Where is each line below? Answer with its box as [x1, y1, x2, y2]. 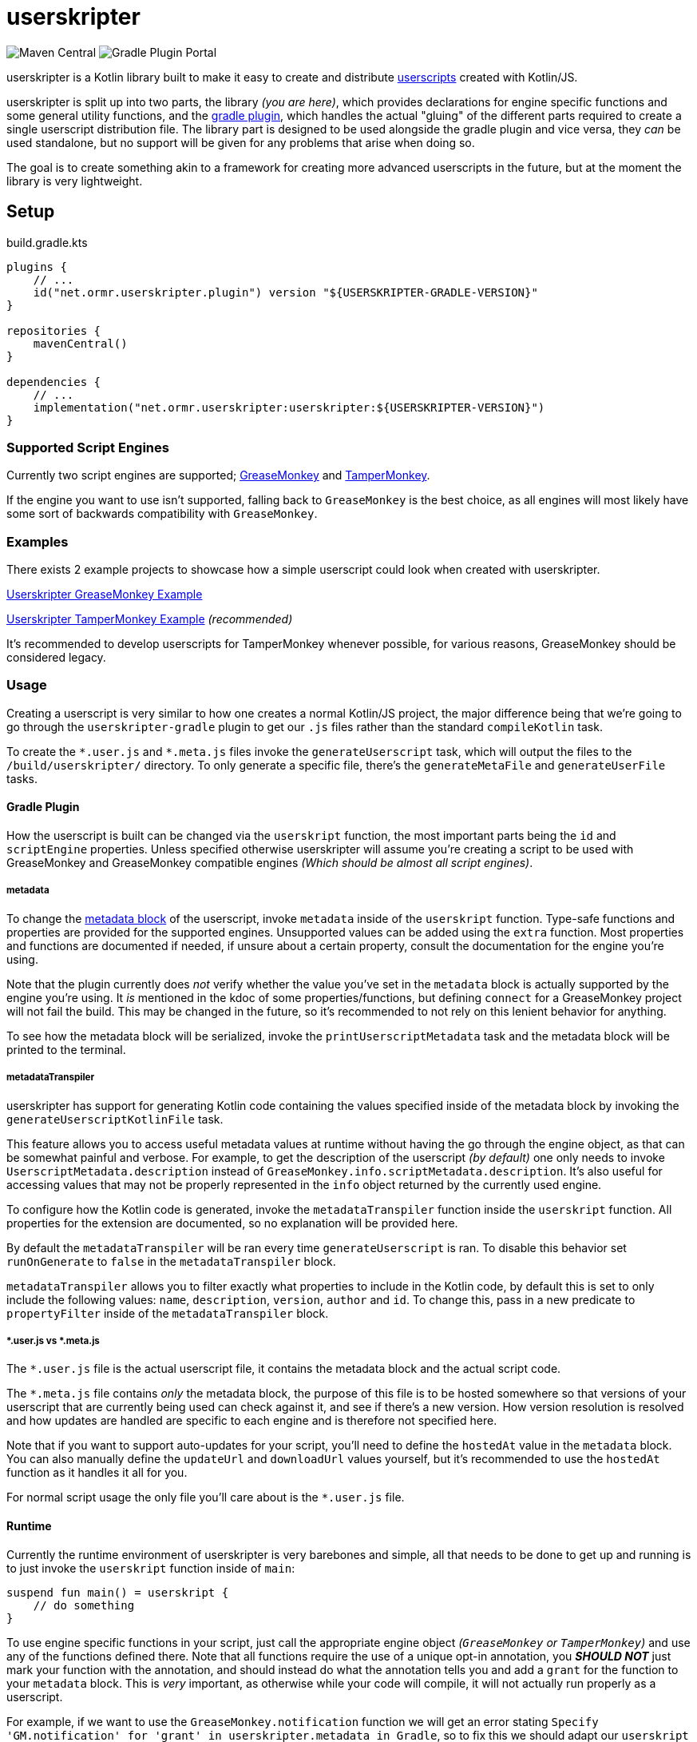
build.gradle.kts [6, 235, 88, 249]
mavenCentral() [33, 336, 128, 350]
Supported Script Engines [6, 439, 169, 455]
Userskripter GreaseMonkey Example [6, 587, 203, 602]
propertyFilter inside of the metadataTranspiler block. [6, 1306, 329, 1320]
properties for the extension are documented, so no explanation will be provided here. [6, 1215, 458, 1230]
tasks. [6, 771, 38, 785]
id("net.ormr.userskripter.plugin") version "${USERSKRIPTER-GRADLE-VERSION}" [33, 285, 538, 299]
